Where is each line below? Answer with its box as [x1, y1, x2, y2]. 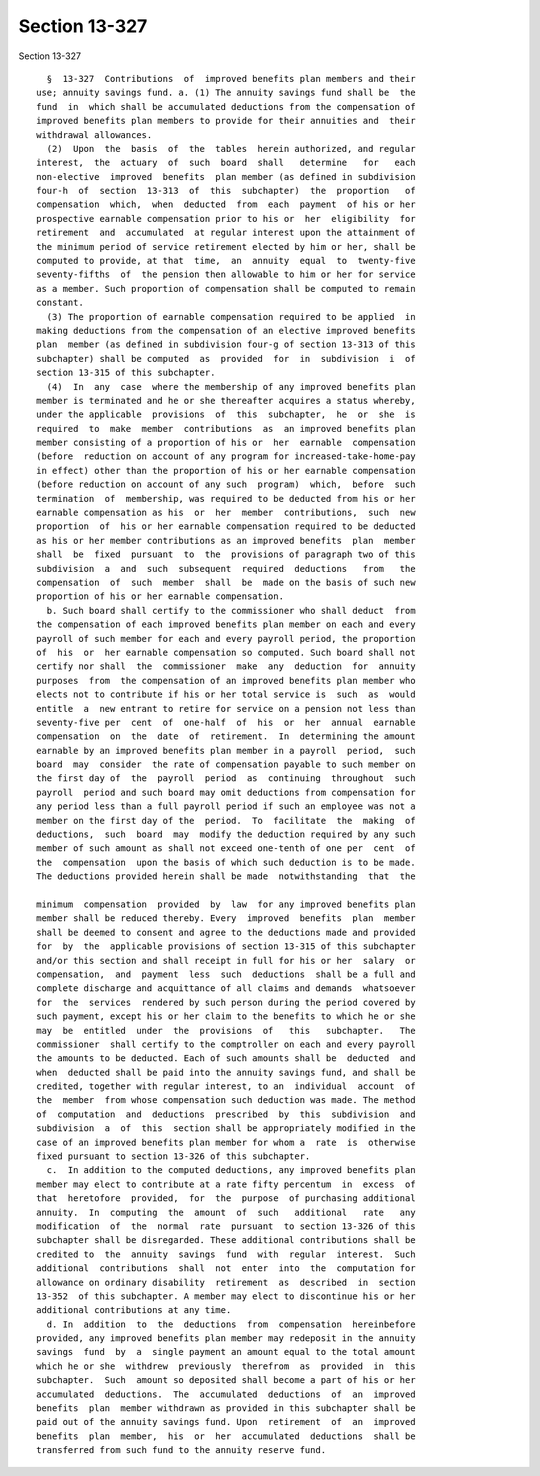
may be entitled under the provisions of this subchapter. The [36, 1025, 416, 1036]
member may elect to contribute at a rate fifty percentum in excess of [36, 1178, 416, 1190]
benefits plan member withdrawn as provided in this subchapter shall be [36, 1403, 416, 1414]
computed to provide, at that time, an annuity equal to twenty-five [36, 255, 416, 267]
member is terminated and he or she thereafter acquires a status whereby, [36, 395, 416, 406]
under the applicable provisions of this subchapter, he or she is [36, 409, 416, 420]
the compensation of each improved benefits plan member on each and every [36, 619, 416, 630]
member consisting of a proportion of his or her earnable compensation [36, 437, 416, 449]
